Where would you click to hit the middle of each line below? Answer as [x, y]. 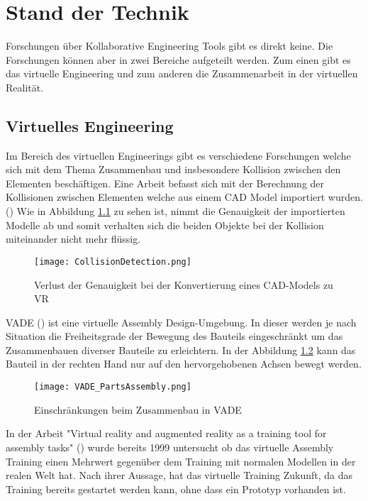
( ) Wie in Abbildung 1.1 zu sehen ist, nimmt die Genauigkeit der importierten [175, 211]
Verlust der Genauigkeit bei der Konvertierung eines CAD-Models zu [184, 284]
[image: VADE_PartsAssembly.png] [113, 387]
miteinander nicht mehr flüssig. [73, 239]
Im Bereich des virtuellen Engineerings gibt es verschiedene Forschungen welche [178, 155]
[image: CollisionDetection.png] [113, 261]
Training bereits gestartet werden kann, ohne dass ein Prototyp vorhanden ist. [176, 489]
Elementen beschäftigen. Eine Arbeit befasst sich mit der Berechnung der [165, 183]
